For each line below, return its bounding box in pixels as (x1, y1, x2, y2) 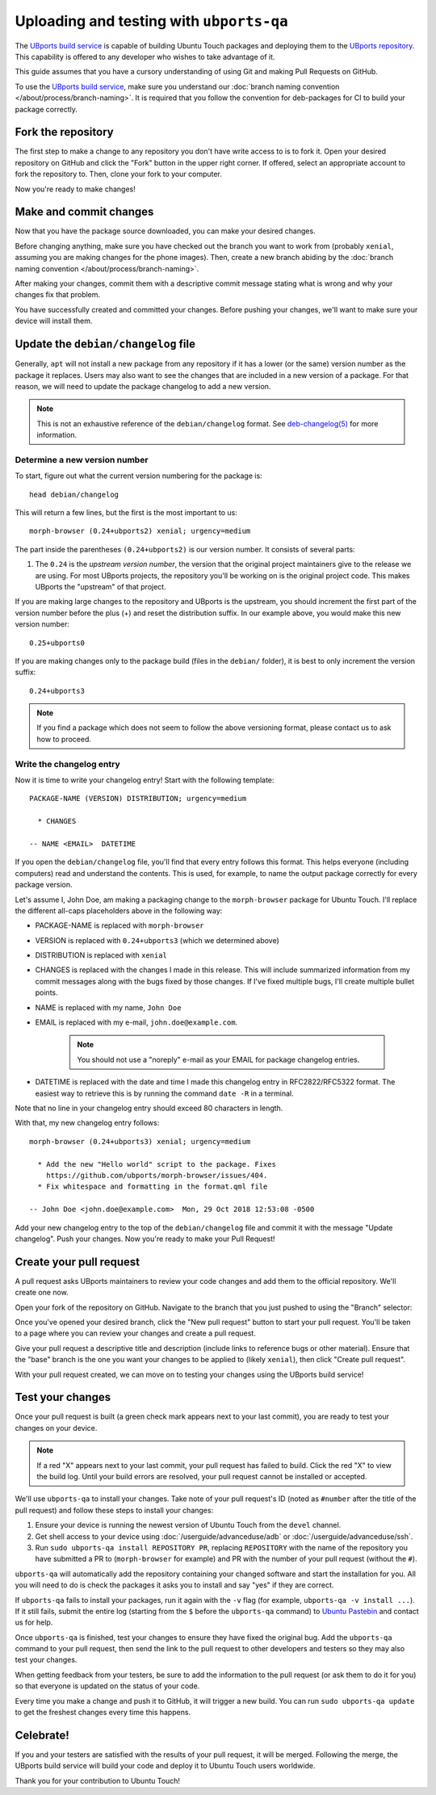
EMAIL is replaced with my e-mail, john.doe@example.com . (35, 1017, 238, 1027)
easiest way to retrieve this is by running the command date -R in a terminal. (35, 1088, 294, 1098)
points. (35, 988, 58, 997)
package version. (15, 880, 73, 890)
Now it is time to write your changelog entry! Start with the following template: (15, 775, 275, 785)
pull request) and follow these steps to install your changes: (15, 1505, 214, 1515)
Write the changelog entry (15, 758, 120, 770)
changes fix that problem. (15, 290, 101, 300)
